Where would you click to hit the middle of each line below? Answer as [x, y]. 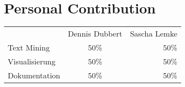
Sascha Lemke [154, 34]
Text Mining [29, 48]
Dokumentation [34, 75]
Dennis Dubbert [95, 34]
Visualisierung [32, 62]
